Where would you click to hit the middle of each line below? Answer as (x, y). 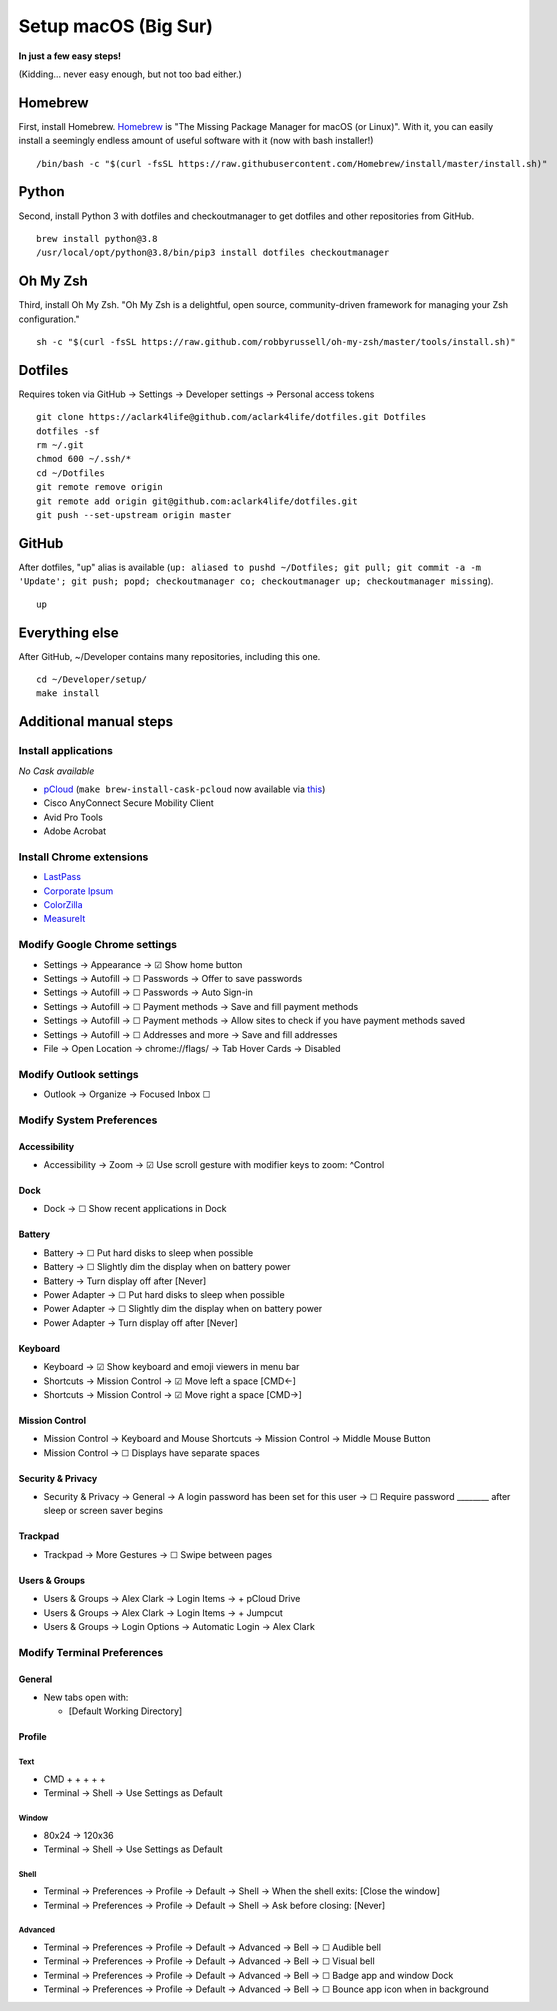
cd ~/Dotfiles (70, 473)
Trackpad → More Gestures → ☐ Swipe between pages (158, 1554)
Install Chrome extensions (83, 857)
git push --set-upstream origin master (134, 515)
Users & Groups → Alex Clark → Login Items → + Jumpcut (163, 1612)
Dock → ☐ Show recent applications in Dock (135, 1209)
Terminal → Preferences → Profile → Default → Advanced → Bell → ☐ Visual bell (209, 1961)
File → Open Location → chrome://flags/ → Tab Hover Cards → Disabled (192, 1048)
